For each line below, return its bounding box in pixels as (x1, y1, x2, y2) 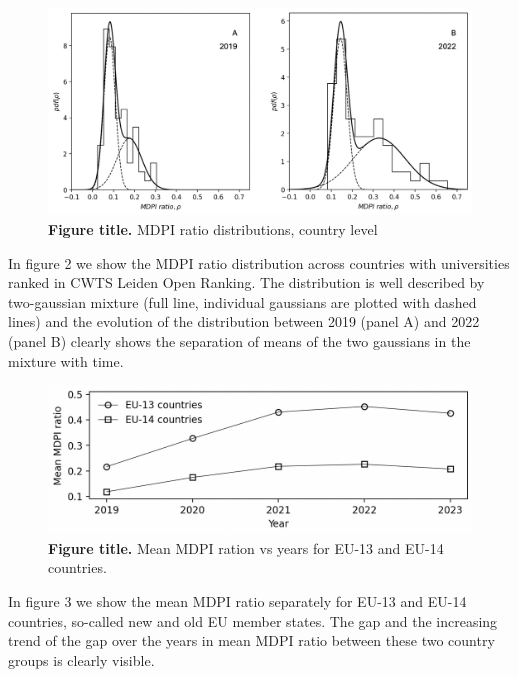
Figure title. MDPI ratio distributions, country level (48, 219, 378, 240)
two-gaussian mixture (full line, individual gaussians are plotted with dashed (8, 291, 477, 312)
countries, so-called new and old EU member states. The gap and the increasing (8, 610, 498, 631)
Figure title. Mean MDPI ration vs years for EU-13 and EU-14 (48, 537, 444, 558)
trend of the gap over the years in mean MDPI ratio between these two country (8, 630, 495, 651)
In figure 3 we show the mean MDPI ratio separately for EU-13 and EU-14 (8, 591, 467, 612)
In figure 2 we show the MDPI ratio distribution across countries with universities (8, 252, 510, 273)
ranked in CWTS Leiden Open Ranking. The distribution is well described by (8, 272, 485, 293)
